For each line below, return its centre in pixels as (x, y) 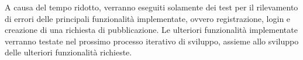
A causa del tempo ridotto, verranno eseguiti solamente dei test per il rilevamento (151, 7)
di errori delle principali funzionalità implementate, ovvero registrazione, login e (148, 18)
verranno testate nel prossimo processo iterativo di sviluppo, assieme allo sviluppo (152, 41)
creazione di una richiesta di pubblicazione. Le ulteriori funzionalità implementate (151, 30)
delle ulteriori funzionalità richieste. (68, 52)
